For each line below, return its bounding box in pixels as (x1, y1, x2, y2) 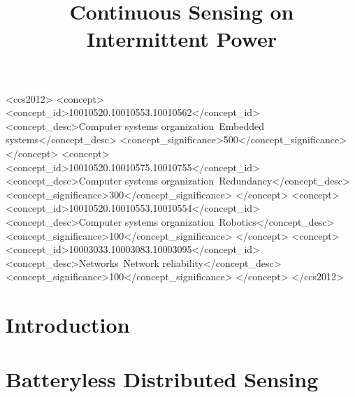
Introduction (6, 310, 130, 339)
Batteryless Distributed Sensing (6, 365, 319, 394)
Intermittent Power (86, 24, 277, 53)
